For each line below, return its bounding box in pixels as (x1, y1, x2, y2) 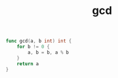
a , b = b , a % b (28, 49, 69, 55)
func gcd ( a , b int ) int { (6, 38, 72, 44)
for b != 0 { (17, 44, 50, 50)
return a (17, 60, 39, 67)
